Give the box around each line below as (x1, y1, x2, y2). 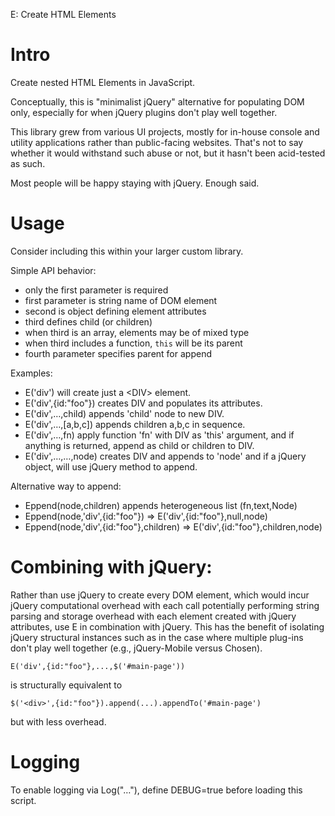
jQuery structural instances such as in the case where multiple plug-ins (10, 631, 304, 643)
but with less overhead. (10, 715, 107, 728)
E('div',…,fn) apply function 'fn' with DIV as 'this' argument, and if (24, 429, 295, 441)
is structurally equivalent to (10, 679, 123, 691)
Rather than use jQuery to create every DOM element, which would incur (10, 589, 310, 601)
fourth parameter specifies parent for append (24, 347, 212, 359)
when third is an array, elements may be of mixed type (24, 326, 250, 338)
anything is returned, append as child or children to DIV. (24, 439, 255, 451)
